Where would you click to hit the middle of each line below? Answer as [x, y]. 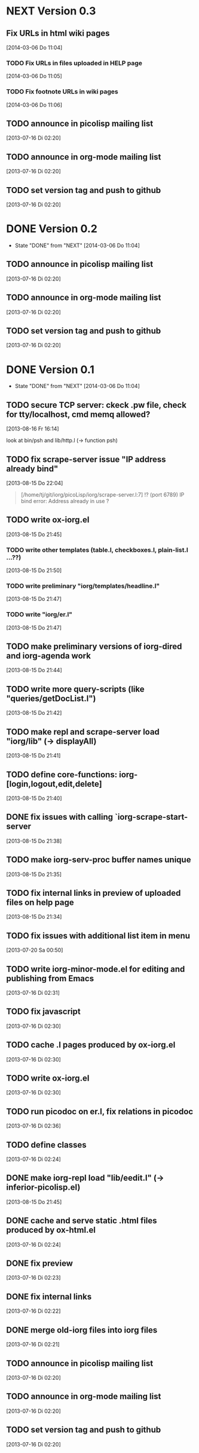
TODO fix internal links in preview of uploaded [94, 893]
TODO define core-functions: [62, 774]
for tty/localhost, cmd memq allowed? [78, 414]
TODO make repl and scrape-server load [83, 732]
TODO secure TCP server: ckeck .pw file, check [97, 405]
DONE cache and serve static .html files [82, 1221]
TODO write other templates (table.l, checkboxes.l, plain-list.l [97, 550]
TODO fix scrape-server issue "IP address [86, 459]
